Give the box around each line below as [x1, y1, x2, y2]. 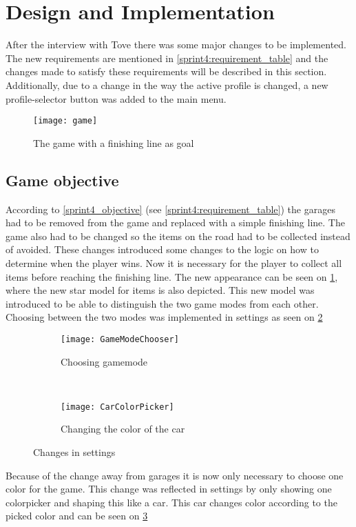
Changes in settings [33, 444, 116, 459]
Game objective [6, 169, 119, 190]
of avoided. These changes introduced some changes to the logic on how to [6, 242, 319, 257]
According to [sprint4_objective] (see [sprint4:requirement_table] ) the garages [6, 201, 335, 216]
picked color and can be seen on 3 [6, 508, 148, 523]
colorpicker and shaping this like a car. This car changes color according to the [6, 495, 337, 509]
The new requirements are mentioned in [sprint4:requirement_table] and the [6, 50, 328, 65]
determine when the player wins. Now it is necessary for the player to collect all [6, 255, 342, 270]
